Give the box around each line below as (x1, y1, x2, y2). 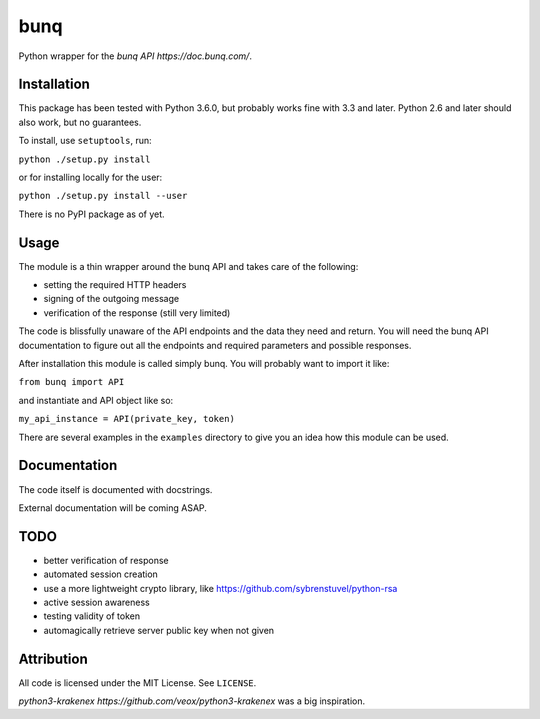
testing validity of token (43, 610, 140, 622)
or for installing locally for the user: (18, 171, 163, 184)
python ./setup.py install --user (18, 190, 188, 202)
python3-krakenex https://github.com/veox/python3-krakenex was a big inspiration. (18, 695, 365, 707)
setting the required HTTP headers (43, 279, 187, 291)
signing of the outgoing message (43, 293, 180, 305)
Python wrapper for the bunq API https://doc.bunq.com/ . (18, 50, 252, 62)
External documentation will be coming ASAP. (18, 501, 207, 514)
